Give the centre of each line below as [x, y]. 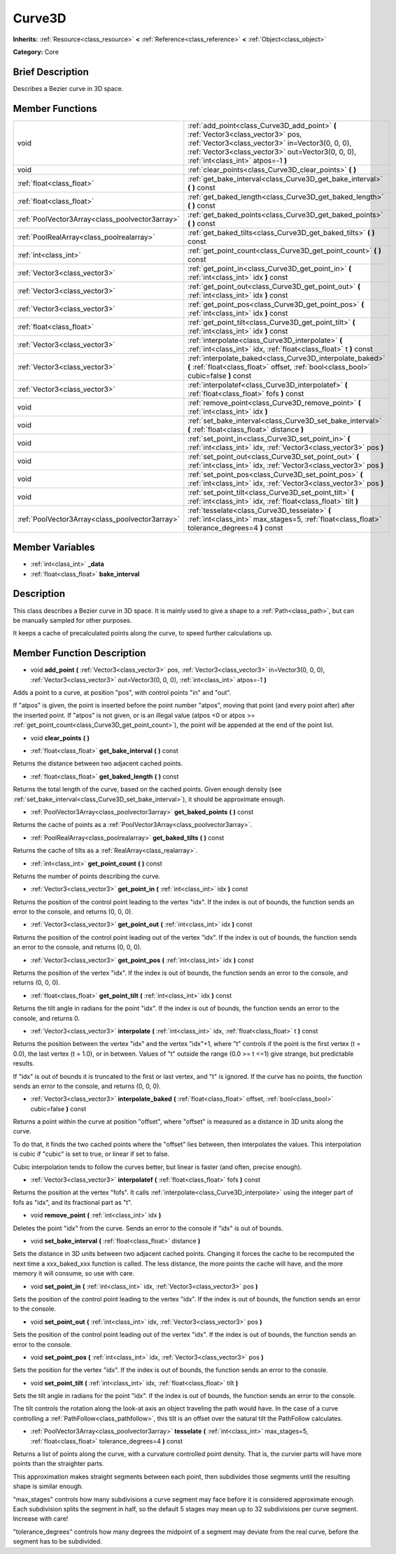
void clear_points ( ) [60, 737]
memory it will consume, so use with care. [73, 1273]
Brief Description [51, 72]
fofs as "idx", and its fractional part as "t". [73, 1202]
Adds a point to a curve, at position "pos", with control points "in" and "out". [122, 693]
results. [24, 1064]
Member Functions [55, 108]
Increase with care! [41, 1519]
